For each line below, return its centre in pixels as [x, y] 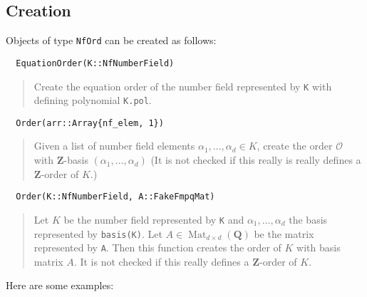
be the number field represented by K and [154, 219]
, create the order [295, 146]
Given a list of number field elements [114, 146]
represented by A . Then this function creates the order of [157, 247]
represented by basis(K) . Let [98, 233]
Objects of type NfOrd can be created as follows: [111, 40]
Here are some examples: [60, 285]
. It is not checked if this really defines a [161, 261]
